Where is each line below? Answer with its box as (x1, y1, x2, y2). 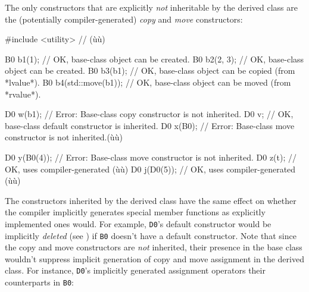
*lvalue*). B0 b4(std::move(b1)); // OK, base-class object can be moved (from (5, 76, 291, 88)
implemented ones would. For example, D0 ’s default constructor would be (5, 217, 271, 230)
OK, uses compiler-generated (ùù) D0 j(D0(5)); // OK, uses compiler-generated (5, 162, 296, 175)
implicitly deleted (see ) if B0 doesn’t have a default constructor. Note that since (5, 229, 296, 241)
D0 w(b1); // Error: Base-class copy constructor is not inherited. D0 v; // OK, (5, 108, 294, 120)
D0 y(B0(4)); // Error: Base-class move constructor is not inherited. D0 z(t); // (5, 150, 296, 163)
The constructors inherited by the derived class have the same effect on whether (5, 194, 296, 206)
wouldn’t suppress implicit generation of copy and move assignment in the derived (5, 252, 304, 265)
